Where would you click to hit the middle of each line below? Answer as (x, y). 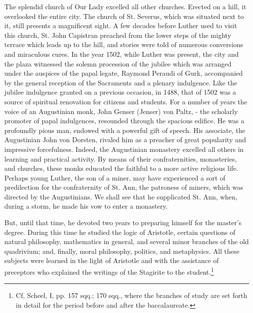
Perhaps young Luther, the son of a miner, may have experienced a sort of (115, 177)
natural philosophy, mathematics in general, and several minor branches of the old (127, 241)
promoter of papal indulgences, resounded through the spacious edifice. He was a (125, 121)
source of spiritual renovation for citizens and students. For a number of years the (126, 101)
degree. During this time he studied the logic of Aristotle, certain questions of (120, 232)
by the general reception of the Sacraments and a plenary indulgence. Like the (121, 82)
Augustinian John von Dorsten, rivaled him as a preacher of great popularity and (125, 140)
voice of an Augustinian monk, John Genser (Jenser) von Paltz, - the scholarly (121, 111)
